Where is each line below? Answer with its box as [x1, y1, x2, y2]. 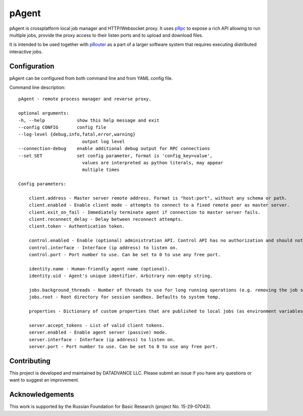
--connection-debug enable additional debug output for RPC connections [18, 146, 210, 152]
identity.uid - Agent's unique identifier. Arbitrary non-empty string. [28, 273, 213, 279]
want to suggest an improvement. [9, 377, 79, 383]
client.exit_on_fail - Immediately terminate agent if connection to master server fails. [28, 209, 261, 215]
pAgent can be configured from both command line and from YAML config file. [9, 75, 173, 81]
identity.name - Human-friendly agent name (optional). [28, 266, 170, 271]
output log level [82, 138, 125, 144]
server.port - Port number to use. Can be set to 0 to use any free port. [28, 344, 218, 350]
